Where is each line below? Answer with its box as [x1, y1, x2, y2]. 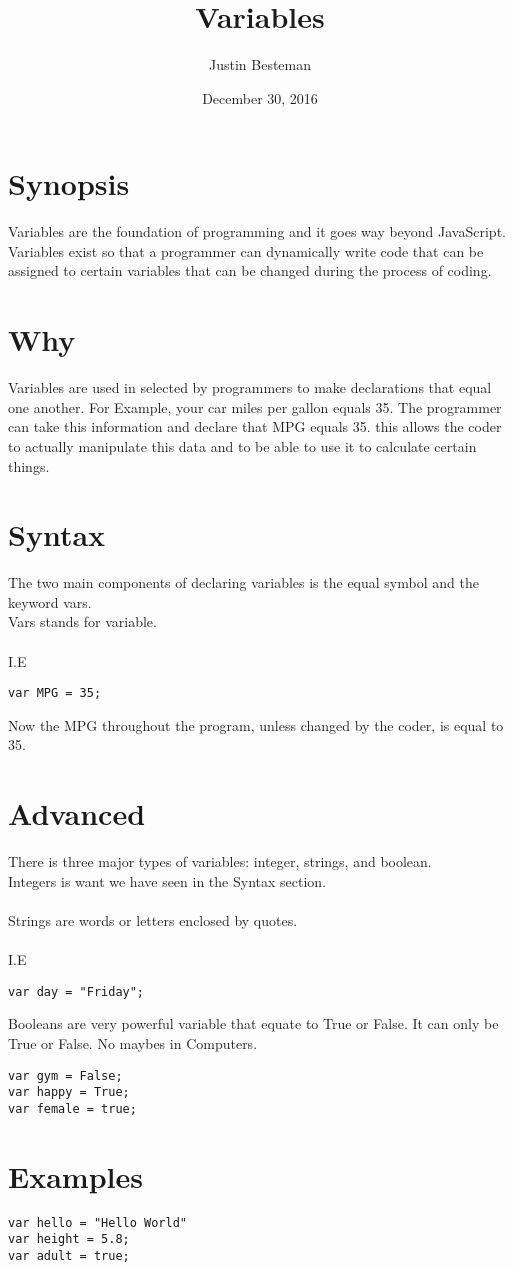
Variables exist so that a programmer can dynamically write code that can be [8, 240, 484, 261]
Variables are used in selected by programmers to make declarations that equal [8, 377, 492, 398]
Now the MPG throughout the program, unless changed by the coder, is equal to [8, 714, 504, 735]
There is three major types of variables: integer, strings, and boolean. [8, 851, 432, 872]
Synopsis [8, 163, 130, 204]
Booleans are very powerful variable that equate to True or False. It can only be [8, 1013, 499, 1034]
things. [8, 455, 50, 476]
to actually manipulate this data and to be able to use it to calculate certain [8, 435, 477, 456]
